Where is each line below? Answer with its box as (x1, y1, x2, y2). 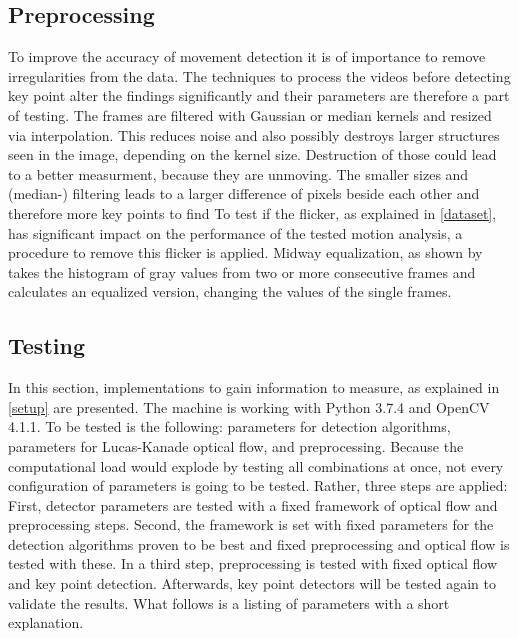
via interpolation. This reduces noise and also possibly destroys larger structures (8, 124, 500, 145)
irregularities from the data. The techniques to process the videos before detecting (8, 65, 511, 86)
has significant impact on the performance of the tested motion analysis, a (8, 222, 463, 243)
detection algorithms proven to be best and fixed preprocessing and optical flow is (8, 533, 510, 554)
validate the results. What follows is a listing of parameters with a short (8, 592, 450, 613)
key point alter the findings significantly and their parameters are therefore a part (8, 85, 510, 106)
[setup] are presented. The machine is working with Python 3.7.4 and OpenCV (8, 396, 490, 417)
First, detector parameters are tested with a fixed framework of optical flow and (8, 494, 498, 515)
